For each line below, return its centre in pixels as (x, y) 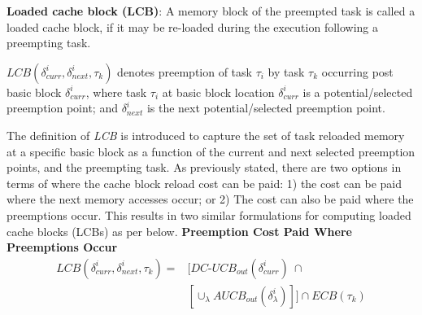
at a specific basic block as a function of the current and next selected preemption (211, 151)
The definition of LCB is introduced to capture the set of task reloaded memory (206, 135)
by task (286, 71)
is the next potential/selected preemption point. (266, 108)
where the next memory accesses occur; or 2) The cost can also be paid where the (210, 199)
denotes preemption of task (185, 71)
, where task (116, 92)
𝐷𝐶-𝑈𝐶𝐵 (213, 268)
